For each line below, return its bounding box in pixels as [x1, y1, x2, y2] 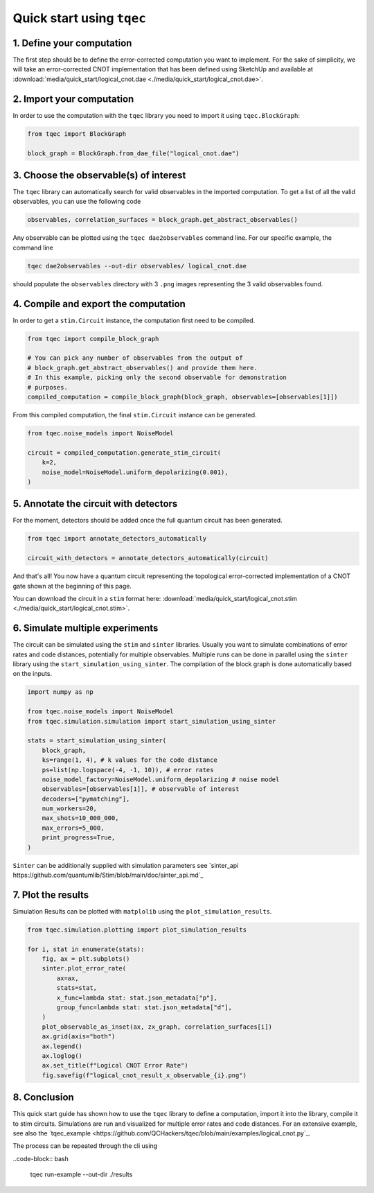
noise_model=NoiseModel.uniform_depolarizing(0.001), [42, 468, 229, 476]
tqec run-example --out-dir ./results [30, 1170, 133, 1178]
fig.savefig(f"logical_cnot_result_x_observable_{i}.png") [42, 1071, 247, 1079]
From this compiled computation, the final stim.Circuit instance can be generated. [12, 410, 257, 419]
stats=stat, [56, 984, 97, 992]
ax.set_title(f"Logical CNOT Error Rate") [42, 1061, 188, 1070]
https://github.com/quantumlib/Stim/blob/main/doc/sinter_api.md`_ [12, 871, 204, 879]
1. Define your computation [12, 37, 132, 49]
